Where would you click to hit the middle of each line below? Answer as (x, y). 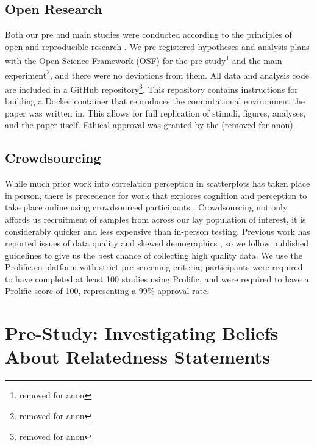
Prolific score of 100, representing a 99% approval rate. (107, 291)
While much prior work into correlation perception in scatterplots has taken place (158, 183)
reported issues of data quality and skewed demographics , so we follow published (157, 243)
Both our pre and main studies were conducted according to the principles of (148, 34)
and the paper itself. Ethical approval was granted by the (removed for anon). (150, 125)
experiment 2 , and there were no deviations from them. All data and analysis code (157, 74)
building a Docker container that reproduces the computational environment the (155, 101)
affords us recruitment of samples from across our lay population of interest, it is (155, 219)
